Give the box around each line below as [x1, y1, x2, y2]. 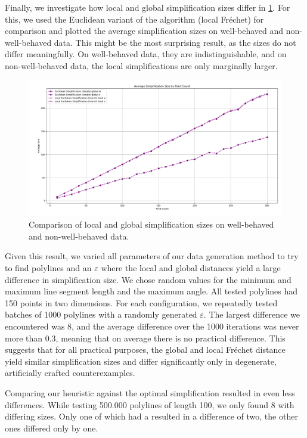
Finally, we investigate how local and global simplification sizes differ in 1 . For [5, 1, 290, 13]
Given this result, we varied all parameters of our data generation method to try [5, 250, 299, 262]
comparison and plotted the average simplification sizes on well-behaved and [5, 24, 284, 37]
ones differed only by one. [5, 421, 98, 434]
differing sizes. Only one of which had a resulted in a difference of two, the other [5, 410, 298, 423]
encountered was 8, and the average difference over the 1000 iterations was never [5, 320, 299, 333]
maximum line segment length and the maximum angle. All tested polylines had [5, 285, 297, 297]
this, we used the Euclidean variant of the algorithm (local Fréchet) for [5, 13, 264, 25]
